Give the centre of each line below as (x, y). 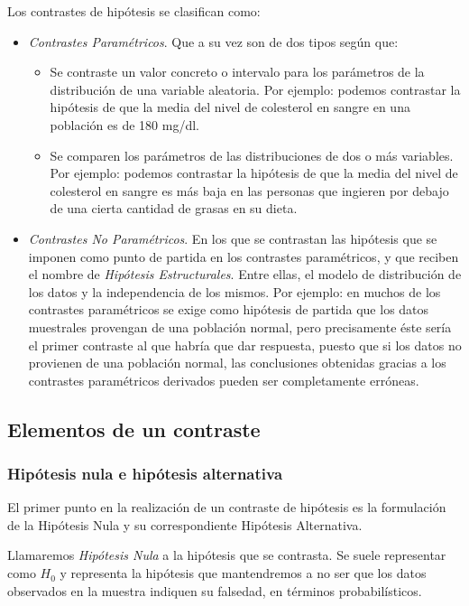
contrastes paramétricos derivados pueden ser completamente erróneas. (224, 380)
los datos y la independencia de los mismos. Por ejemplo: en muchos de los (234, 291)
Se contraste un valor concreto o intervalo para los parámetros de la (237, 72)
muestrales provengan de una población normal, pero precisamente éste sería (240, 326)
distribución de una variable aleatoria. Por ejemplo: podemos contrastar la (255, 89)
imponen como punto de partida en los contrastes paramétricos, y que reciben (244, 256)
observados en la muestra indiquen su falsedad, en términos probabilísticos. (215, 590)
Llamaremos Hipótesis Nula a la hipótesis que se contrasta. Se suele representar (227, 555)
